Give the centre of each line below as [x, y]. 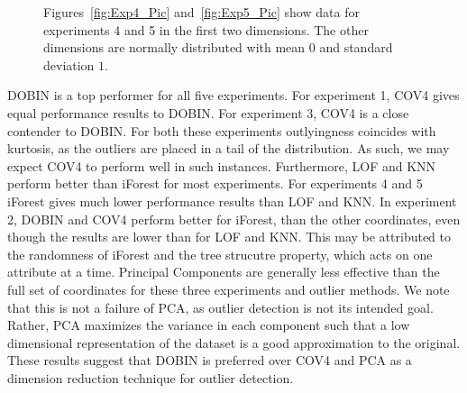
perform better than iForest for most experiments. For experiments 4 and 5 [215, 183]
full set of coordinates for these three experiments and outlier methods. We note [229, 289]
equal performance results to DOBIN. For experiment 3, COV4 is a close [208, 112]
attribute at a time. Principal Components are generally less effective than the [224, 272]
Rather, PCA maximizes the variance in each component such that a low [209, 325]
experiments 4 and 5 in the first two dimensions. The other [206, 29]
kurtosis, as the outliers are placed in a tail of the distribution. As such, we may [229, 148]
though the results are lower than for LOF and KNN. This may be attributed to [229, 237]
